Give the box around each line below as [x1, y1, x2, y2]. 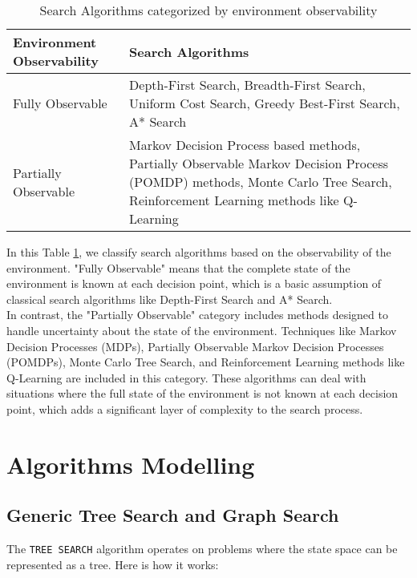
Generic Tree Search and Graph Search [6, 503, 339, 527]
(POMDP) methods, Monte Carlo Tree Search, [129, 172, 392, 191]
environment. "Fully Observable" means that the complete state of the [6, 259, 350, 276]
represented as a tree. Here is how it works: [6, 556, 219, 572]
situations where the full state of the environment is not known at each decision [6, 385, 399, 402]
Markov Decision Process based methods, [129, 135, 361, 154]
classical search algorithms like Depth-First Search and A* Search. [6, 290, 333, 307]
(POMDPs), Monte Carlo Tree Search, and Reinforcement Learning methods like [6, 354, 405, 370]
